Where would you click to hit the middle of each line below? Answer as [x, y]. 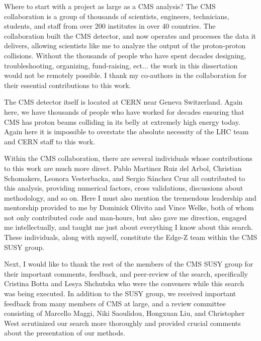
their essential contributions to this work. [68, 85]
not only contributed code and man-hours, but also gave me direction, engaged [125, 217]
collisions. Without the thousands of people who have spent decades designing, [125, 55]
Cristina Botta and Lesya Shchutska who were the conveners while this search [124, 283]
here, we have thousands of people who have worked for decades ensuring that [124, 111]
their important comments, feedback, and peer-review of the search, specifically [126, 273]
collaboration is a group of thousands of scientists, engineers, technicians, [117, 16]
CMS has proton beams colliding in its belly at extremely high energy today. [122, 121]
